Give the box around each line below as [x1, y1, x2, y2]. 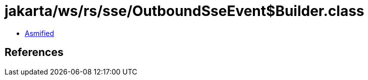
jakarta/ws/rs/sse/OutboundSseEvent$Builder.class [5, 2, 364, 19]
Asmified [25, 28, 55, 37]
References [5, 46, 64, 59]
